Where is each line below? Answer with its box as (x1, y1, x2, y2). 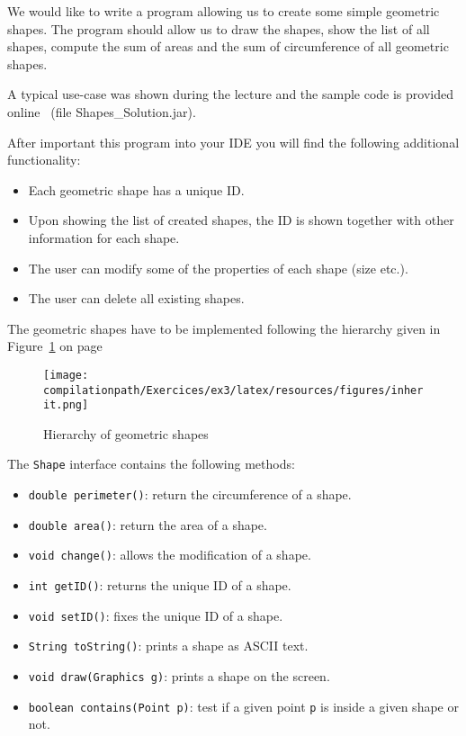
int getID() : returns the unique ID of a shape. (28, 576, 291, 595)
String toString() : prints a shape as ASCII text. (28, 636, 309, 655)
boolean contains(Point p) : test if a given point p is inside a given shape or (28, 696, 459, 715)
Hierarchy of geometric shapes (43, 424, 209, 443)
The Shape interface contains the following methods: (7, 454, 295, 473)
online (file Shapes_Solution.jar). (7, 102, 196, 121)
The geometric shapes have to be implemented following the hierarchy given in (7, 319, 441, 337)
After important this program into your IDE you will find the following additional (7, 132, 460, 151)
